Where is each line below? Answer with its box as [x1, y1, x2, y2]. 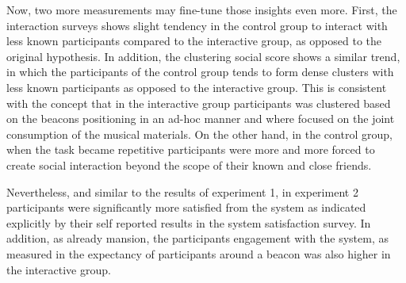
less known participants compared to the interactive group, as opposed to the [6, 33, 382, 49]
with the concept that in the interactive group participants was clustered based [6, 94, 391, 111]
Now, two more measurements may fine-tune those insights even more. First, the [6, 2, 397, 17]
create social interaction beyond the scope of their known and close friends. [6, 156, 372, 173]
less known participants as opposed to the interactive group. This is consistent [6, 78, 387, 95]
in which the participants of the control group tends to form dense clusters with [6, 63, 394, 80]
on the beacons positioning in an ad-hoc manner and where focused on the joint [6, 110, 395, 127]
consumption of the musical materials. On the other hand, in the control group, [6, 125, 393, 142]
